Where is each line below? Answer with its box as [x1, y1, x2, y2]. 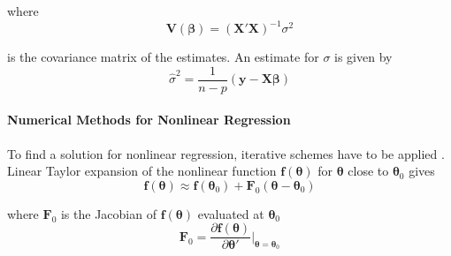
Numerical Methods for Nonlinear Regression [7, 110, 291, 129]
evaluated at [197, 204, 264, 222]
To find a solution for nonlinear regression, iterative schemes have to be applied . [7, 144, 445, 162]
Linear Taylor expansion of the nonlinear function [7, 162, 277, 180]
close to [348, 162, 389, 180]
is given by [334, 48, 393, 66]
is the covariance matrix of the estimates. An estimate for [7, 48, 319, 66]
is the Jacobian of [60, 204, 157, 222]
